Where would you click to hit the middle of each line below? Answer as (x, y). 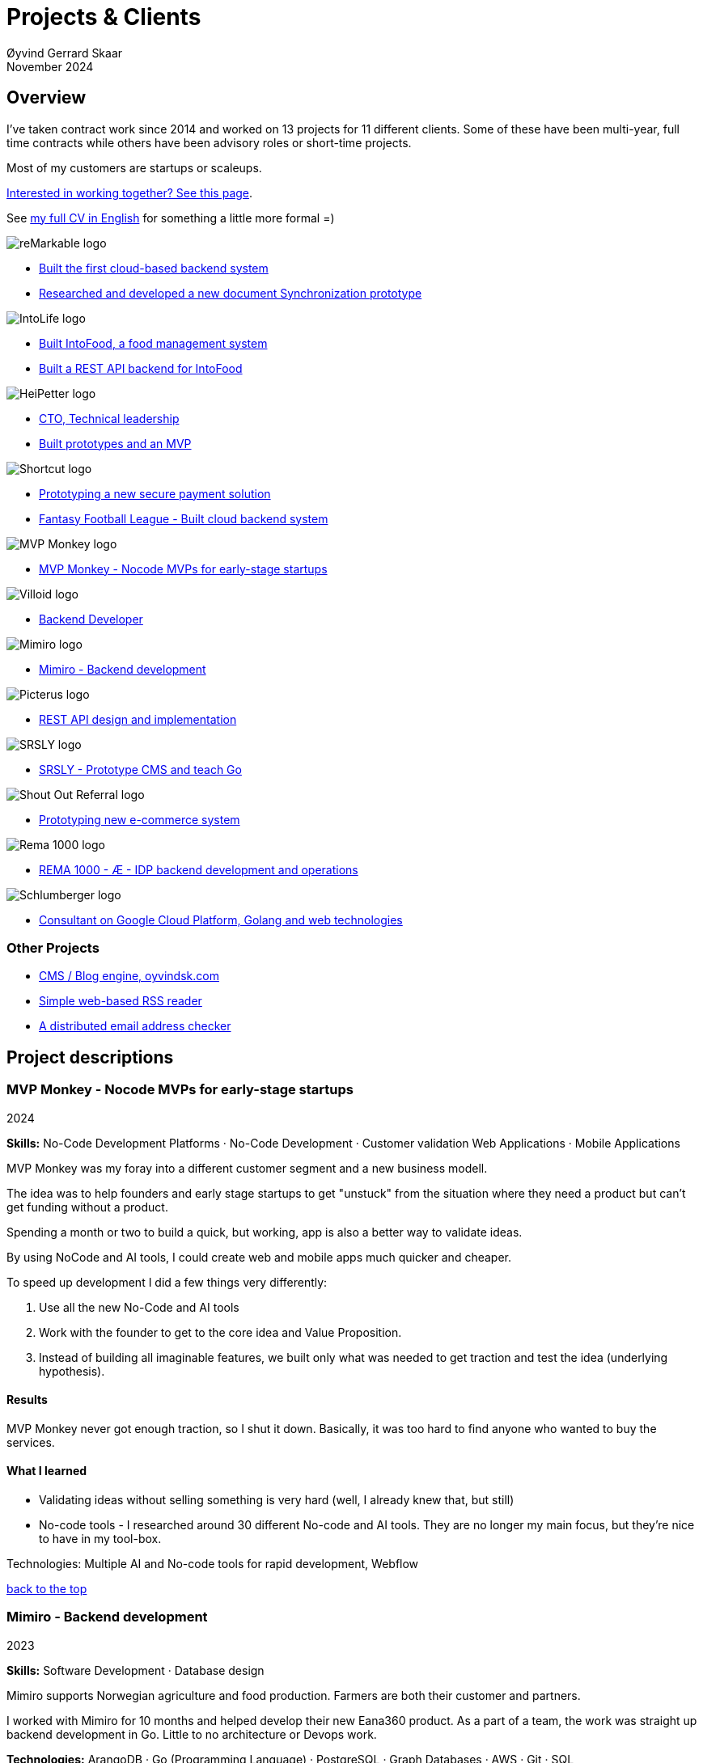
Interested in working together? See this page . (130, 192)
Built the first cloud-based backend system (154, 268)
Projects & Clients (104, 17)
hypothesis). (72, 1371)
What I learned (47, 1471)
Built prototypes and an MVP (115, 443)
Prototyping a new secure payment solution (155, 493)
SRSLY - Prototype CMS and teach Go (140, 769)
